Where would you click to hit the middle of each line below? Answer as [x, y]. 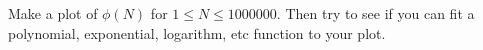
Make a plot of [53, 13]
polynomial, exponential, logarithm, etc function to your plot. [197, 32]
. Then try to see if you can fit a [375, 13]
